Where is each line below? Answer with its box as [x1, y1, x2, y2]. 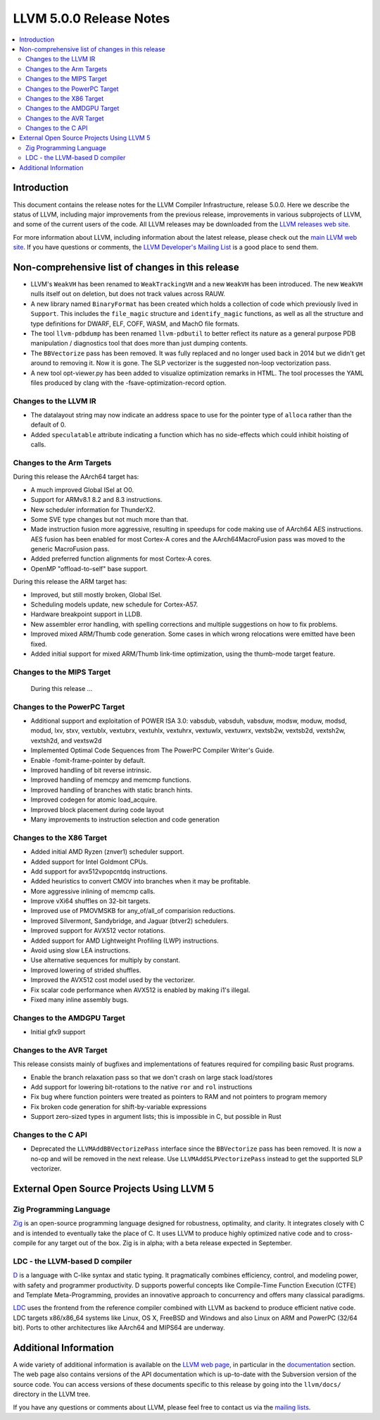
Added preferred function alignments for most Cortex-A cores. [30, 554, 212, 563]
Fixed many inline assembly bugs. [30, 996, 129, 1004]
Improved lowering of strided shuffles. [30, 966, 141, 974]
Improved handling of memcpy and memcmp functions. [30, 776, 191, 784]
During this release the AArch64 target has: [13, 472, 139, 481]
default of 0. [30, 420, 66, 429]
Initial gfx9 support [30, 1028, 86, 1036]
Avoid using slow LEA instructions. [30, 946, 130, 955]
